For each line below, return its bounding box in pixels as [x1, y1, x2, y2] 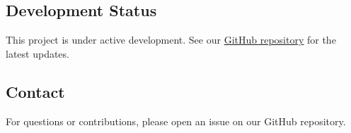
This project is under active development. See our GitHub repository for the [6, 32, 336, 47]
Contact [6, 80, 65, 102]
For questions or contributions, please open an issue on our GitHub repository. [6, 113, 346, 128]
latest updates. [6, 46, 69, 61]
